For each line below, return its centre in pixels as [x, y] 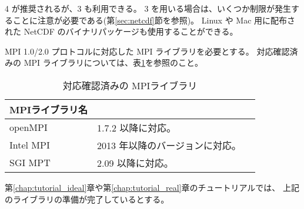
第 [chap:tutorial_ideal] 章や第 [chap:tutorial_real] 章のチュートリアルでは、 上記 [152, 187]
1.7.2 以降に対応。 [137, 127]
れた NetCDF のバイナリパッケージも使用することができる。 [121, 31]
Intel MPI [30, 145]
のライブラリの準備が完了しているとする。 [87, 199]
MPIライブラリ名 [49, 109]
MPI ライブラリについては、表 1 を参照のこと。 [113, 63]
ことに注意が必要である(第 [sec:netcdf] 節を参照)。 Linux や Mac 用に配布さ [154, 20]
